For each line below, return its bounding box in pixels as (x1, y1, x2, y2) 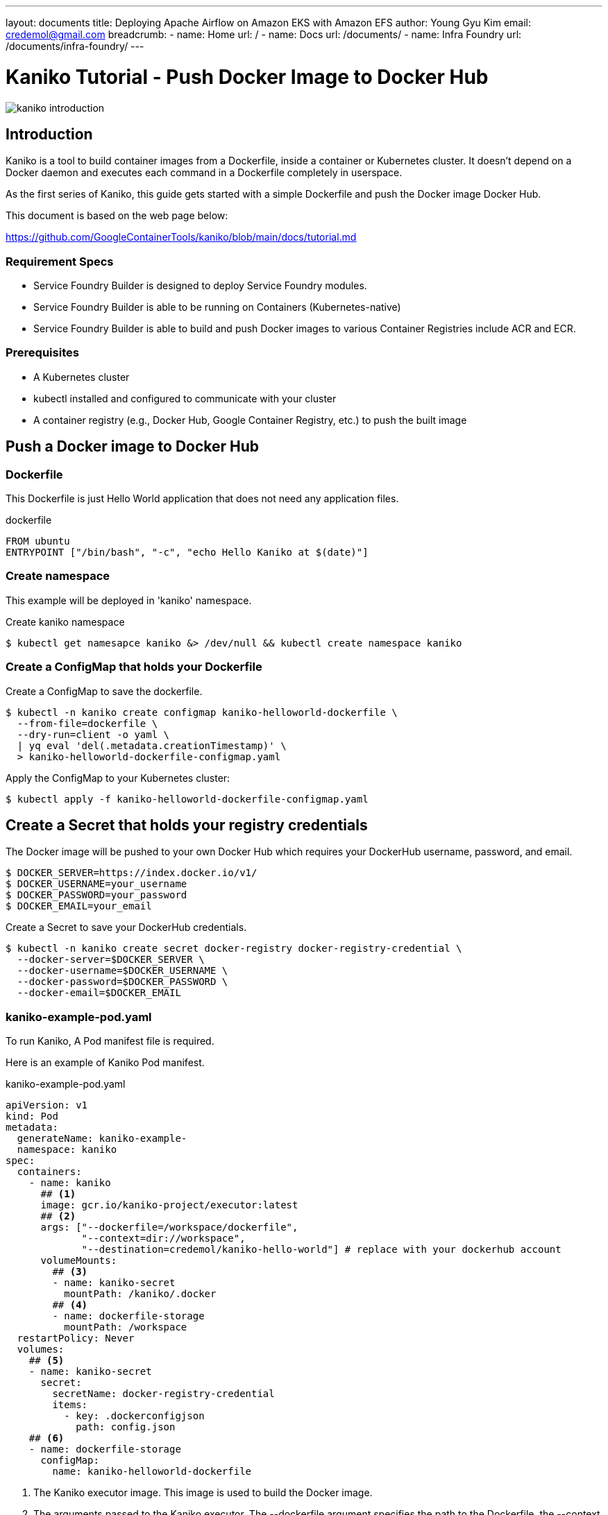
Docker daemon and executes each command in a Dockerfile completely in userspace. (6, 166, 403, 179)
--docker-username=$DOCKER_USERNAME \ (17, 965, 228, 977)
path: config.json (76, 1421, 176, 1433)
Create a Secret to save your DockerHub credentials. (6, 921, 247, 934)
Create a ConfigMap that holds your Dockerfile (6, 660, 262, 674)
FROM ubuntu (6, 536, 70, 547)
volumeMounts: (40, 1255, 117, 1267)
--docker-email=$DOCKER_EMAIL (17, 987, 181, 999)
